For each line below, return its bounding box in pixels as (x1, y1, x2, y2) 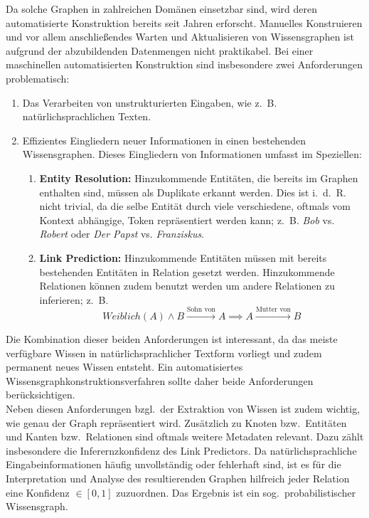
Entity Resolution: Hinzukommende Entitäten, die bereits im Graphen (39, 170, 358, 185)
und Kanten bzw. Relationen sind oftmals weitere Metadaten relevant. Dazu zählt (6, 429, 364, 444)
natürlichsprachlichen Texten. (22, 109, 151, 124)
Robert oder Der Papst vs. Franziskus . (39, 226, 205, 241)
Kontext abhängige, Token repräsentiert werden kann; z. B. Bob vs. (39, 212, 335, 227)
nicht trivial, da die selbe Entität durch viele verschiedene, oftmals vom (39, 199, 351, 213)
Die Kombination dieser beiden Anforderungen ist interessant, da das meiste (6, 332, 338, 347)
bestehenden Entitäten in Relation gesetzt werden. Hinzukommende (39, 264, 335, 279)
